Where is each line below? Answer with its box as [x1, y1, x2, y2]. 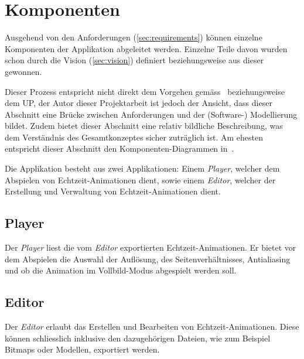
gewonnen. [5, 65, 42, 77]
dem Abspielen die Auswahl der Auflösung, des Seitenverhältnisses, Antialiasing [5, 252, 291, 265]
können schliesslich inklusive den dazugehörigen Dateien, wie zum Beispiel [5, 331, 271, 344]
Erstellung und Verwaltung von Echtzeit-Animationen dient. [5, 185, 221, 197]
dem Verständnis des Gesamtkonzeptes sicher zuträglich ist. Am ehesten [5, 131, 263, 143]
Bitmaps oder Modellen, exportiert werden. [5, 343, 160, 355]
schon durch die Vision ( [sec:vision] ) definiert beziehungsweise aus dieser [5, 54, 264, 66]
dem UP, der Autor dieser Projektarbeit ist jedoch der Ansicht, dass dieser [5, 97, 272, 109]
